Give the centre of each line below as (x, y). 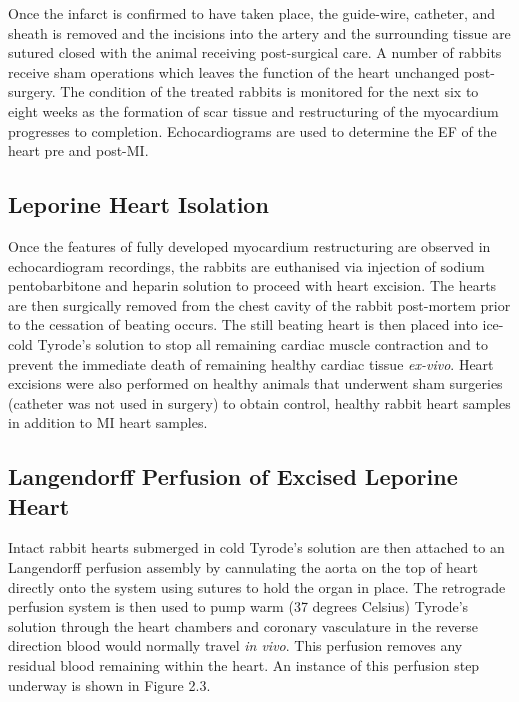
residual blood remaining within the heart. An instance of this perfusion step (244, 665)
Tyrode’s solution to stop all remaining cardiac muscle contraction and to (262, 343)
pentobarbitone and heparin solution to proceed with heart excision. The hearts (252, 285)
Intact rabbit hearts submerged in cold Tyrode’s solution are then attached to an (256, 547)
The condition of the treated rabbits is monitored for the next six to (269, 91)
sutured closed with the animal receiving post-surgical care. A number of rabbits (255, 52)
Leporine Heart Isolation (138, 204)
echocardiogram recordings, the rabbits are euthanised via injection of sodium (246, 265)
